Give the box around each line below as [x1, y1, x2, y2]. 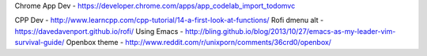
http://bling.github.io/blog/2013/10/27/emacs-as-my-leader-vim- [184, 26, 396, 35]
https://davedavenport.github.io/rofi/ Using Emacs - [14, 26, 183, 35]
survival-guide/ [14, 38, 65, 47]
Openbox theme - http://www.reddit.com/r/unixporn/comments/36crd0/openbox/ [66, 38, 332, 47]
